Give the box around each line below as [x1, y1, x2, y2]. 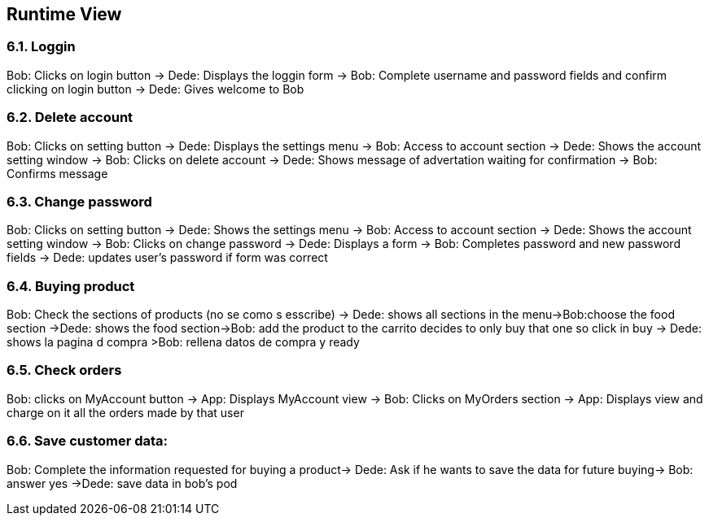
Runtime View [7, 4, 122, 24]
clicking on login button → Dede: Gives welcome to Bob [7, 81, 304, 96]
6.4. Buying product [7, 277, 135, 294]
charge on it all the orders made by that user [7, 405, 244, 420]
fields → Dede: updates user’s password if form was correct [7, 250, 328, 265]
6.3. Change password [7, 193, 152, 210]
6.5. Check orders [7, 362, 122, 379]
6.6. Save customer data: [7, 433, 168, 450]
